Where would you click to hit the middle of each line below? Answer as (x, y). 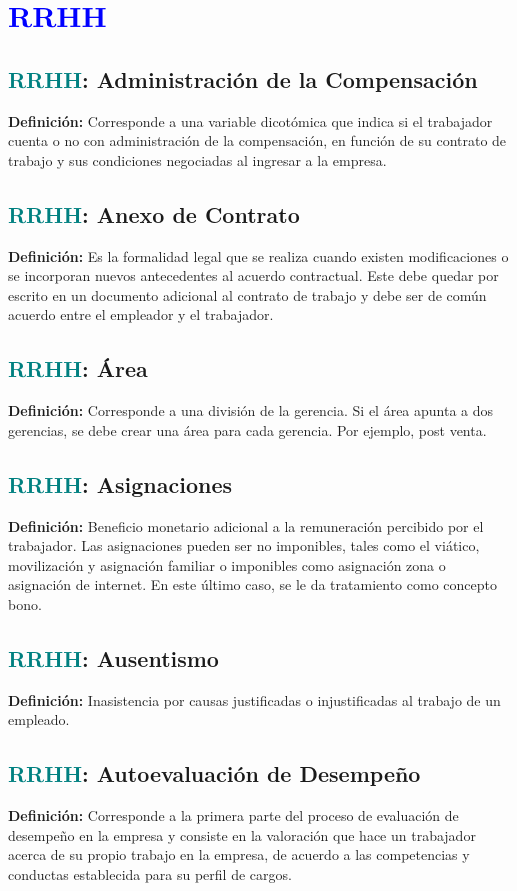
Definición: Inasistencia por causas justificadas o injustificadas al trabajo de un (254, 699)
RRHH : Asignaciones (120, 483)
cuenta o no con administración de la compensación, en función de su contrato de (257, 140)
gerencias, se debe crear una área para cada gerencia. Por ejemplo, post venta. (247, 429)
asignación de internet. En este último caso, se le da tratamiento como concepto (252, 584)
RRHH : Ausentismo (113, 657)
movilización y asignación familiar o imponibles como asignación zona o (227, 564)
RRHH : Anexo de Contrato (154, 213)
